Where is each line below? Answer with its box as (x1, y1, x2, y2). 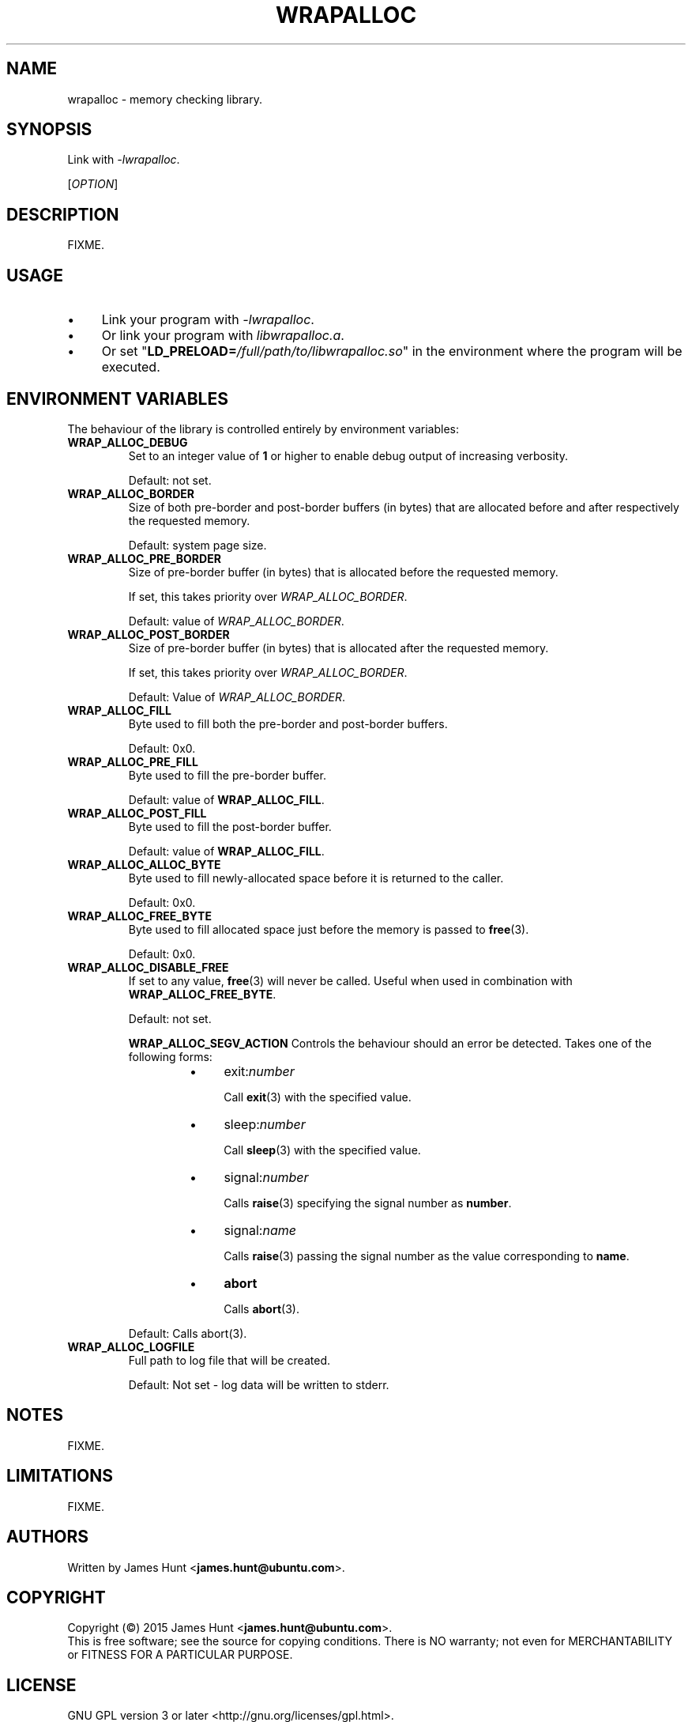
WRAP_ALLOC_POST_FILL (67, 806, 207, 820)
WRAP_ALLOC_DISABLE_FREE (67, 960, 229, 974)
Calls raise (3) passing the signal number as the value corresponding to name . (224, 1248, 630, 1263)
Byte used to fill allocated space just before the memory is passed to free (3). (128, 922, 529, 936)
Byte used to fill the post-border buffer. (128, 819, 332, 833)
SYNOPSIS (6, 119, 92, 140)
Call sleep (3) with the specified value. (224, 1142, 421, 1157)
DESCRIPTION (6, 204, 119, 225)
